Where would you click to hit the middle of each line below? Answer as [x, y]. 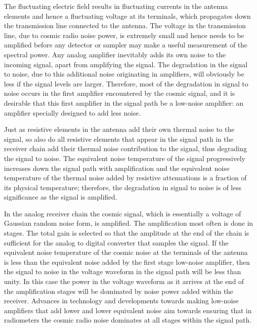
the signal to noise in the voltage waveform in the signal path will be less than [123, 271]
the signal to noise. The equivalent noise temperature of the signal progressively [125, 158]
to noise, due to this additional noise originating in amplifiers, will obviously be [124, 74]
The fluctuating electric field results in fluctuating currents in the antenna [116, 6]
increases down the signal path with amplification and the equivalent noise [117, 168]
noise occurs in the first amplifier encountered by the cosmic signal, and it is [120, 93]
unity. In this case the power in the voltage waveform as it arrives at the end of [124, 281]
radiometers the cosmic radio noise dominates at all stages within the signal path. [128, 320]
